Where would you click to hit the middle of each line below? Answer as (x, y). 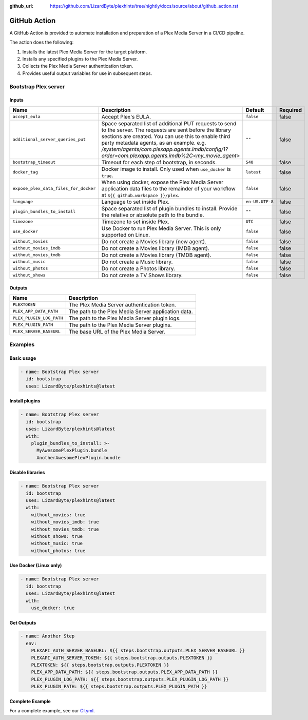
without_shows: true (57, 536)
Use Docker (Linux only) (36, 566)
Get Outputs (23, 622)
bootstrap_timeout (34, 162)
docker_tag (25, 172)
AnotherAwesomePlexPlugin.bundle (79, 458)
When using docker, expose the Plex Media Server (162, 182)
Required (291, 110)
